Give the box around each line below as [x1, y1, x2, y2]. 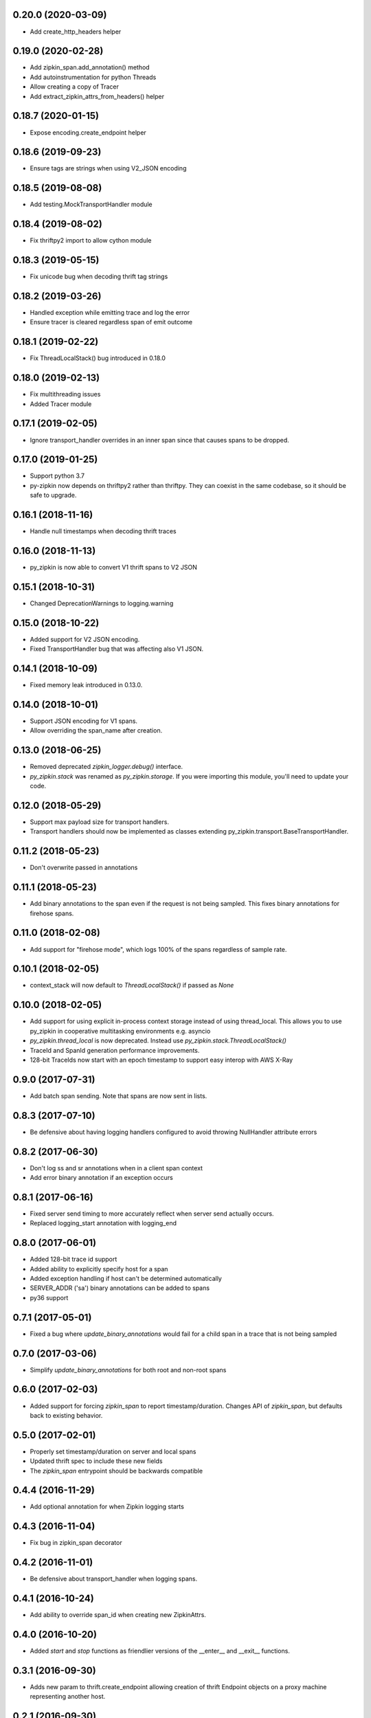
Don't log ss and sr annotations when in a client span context [30, 1163, 203, 1172]
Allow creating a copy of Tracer [30, 82, 120, 91]
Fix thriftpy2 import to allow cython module [30, 236, 152, 245]
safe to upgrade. [30, 491, 77, 500]
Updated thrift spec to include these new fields [30, 1457, 163, 1465]
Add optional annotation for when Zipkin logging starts [30, 1502, 185, 1511]
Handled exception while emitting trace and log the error [30, 309, 190, 317]
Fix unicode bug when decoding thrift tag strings [30, 272, 168, 281]
